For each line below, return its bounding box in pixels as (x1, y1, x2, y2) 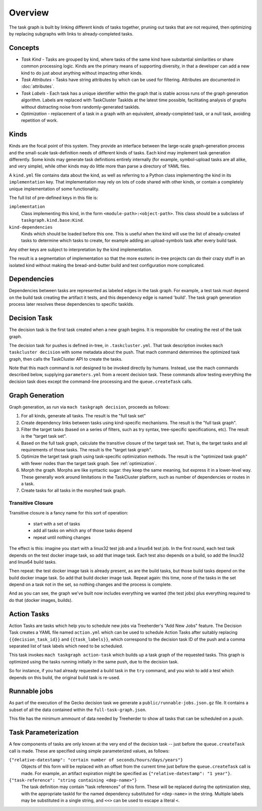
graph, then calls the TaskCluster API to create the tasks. (9, 356, 123, 362)
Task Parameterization (9, 728, 79, 737)
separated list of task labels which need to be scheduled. (9, 643, 123, 649)
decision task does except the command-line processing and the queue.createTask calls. (9, 379, 193, 384)
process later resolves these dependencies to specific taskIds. (9, 301, 134, 307)
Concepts (9, 44, 39, 52)
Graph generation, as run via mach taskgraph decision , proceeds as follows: (9, 404, 170, 410)
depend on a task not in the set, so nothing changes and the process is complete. (9, 581, 172, 587)
